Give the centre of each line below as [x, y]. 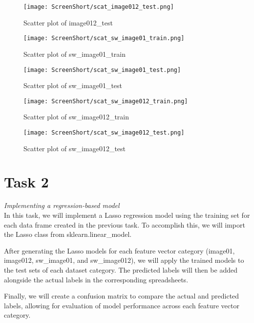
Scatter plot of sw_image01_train [74, 54]
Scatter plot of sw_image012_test [75, 148]
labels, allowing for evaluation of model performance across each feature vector [122, 305]
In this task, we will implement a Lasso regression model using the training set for [127, 215]
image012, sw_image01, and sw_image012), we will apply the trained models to [124, 260]
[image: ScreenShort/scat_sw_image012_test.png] [104, 133]
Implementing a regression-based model [62, 205]
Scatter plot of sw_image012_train [76, 117]
